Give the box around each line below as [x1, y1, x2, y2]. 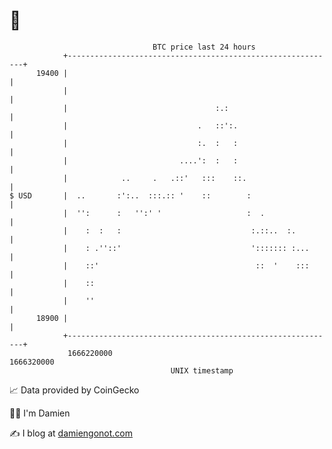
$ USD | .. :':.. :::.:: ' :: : [9, 190, 252, 201]
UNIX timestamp [170, 365, 234, 376]
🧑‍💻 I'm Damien [9, 407, 71, 419]
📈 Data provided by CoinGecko [9, 384, 140, 396]
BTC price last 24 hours [152, 42, 256, 52]
